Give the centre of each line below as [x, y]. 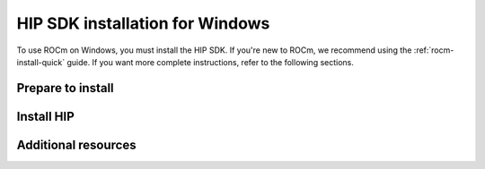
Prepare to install [65, 88]
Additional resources [76, 144]
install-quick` [41, 62]
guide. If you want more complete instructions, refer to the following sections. [211, 62]
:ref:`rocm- [434, 50]
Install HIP [46, 116]
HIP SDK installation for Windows [143, 23]
